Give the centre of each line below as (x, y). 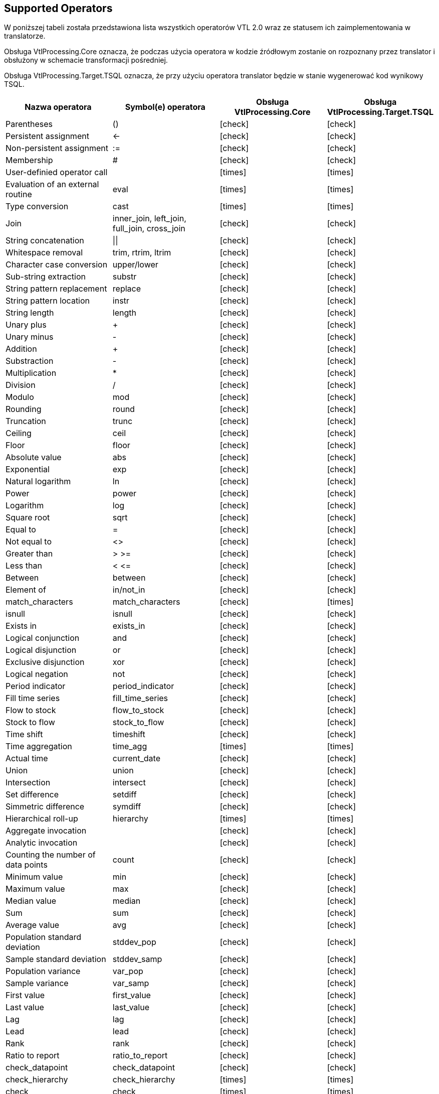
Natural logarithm (38, 482)
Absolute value (34, 457)
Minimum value (34, 877)
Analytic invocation (42, 843)
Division (21, 385)
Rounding (24, 409)
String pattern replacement (56, 289)
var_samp (131, 983)
